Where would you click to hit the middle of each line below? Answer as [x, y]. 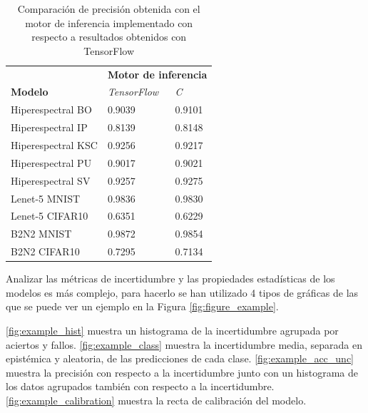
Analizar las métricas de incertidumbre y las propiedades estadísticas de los [170, 279]
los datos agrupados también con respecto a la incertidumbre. [140, 386]
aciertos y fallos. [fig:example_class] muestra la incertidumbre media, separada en [184, 344]
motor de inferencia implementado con [109, 22]
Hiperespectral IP [49, 127]
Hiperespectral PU [51, 162]
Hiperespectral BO [51, 109]
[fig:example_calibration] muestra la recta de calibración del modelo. [156, 400]
